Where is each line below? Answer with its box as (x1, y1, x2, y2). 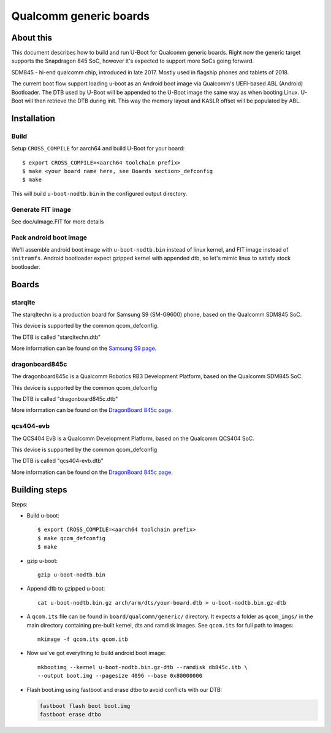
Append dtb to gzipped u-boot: (26, 585, 105, 592)
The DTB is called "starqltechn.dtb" (11, 333, 101, 341)
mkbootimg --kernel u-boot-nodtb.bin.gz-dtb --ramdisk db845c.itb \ (37, 664, 248, 670)
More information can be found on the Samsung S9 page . (11, 344, 157, 352)
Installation (11, 113, 55, 123)
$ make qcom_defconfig (37, 535, 106, 541)
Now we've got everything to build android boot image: (26, 650, 166, 657)
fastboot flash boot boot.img (39, 702, 131, 709)
